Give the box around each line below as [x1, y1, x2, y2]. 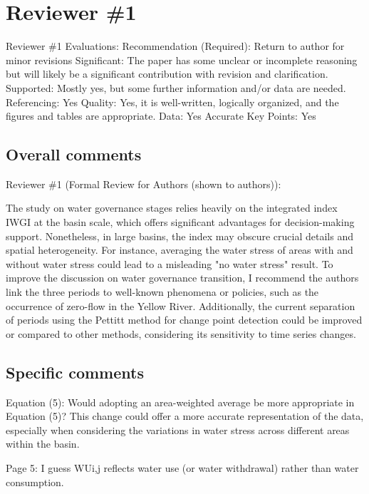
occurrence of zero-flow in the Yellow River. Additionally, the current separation [6, 298, 355, 313]
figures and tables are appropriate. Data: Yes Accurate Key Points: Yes [6, 108, 316, 123]
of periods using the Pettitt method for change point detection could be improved [6, 312, 363, 327]
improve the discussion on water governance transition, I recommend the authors [6, 270, 359, 285]
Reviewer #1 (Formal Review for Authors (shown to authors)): [6, 176, 281, 191]
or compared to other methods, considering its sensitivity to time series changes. [6, 326, 356, 341]
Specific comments [6, 361, 144, 383]
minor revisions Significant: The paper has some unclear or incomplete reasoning [6, 52, 358, 67]
